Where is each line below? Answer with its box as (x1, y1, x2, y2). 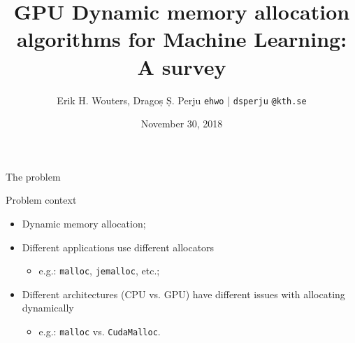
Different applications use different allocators (22, 239, 215, 254)
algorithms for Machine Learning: (16, 24, 347, 53)
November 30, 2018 (140, 116, 223, 131)
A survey (137, 52, 226, 80)
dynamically (22, 300, 74, 315)
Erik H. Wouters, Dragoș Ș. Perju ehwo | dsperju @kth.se (57, 92, 307, 107)
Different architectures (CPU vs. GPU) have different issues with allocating (22, 286, 345, 301)
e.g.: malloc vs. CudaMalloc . (38, 323, 161, 338)
